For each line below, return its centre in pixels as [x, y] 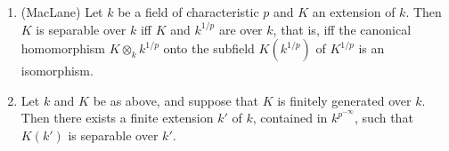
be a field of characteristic [188, 12]
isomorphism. [57, 71]
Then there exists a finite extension [117, 118]
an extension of [354, 12]
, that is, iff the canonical [342, 29]
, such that [384, 118]
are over [241, 29]
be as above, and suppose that [176, 100]
